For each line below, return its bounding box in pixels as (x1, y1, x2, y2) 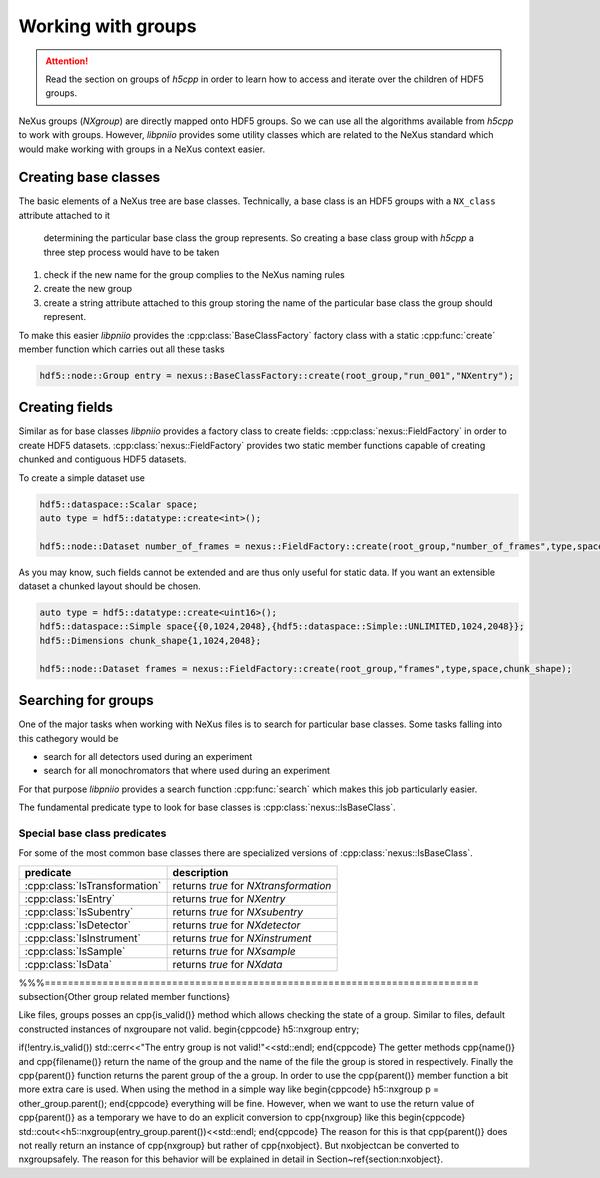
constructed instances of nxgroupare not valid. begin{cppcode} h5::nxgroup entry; (18, 1023, 360, 1035)
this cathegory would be (18, 732, 119, 744)
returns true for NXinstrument (172, 931, 312, 945)
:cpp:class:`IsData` (24, 957, 113, 971)
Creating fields (18, 399, 114, 416)
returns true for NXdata (172, 957, 283, 971)
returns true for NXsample (172, 944, 296, 958)
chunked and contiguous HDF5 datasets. (18, 453, 187, 465)
